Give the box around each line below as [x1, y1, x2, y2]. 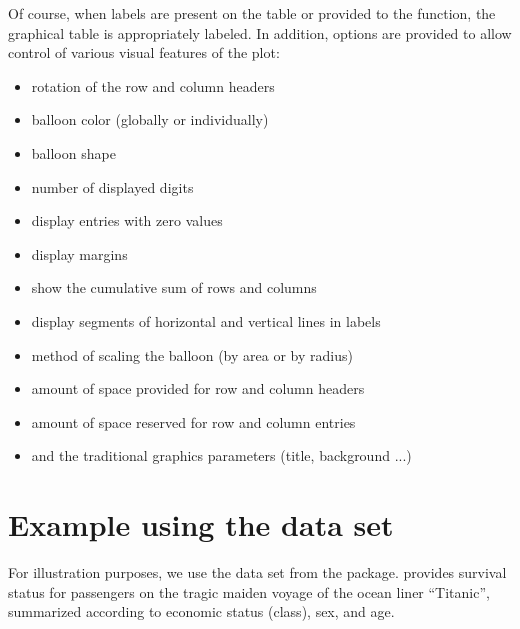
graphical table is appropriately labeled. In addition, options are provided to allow [8, 22, 512, 43]
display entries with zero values [31, 210, 223, 231]
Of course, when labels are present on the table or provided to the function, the [8, 3, 496, 23]
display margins [31, 243, 128, 264]
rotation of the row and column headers [31, 75, 275, 96]
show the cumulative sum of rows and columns [31, 277, 317, 298]
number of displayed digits [31, 176, 194, 197]
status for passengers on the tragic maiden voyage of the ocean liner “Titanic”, [8, 581, 490, 602]
